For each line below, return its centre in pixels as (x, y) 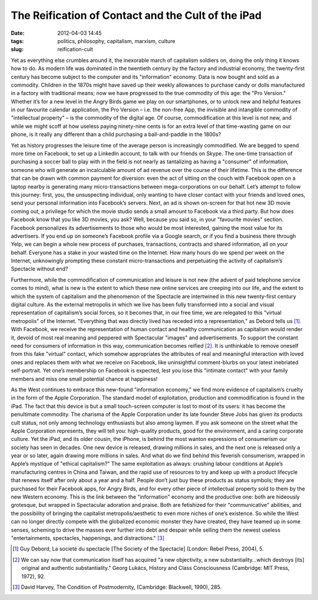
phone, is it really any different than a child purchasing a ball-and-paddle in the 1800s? (116, 134)
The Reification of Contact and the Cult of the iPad (136, 15)
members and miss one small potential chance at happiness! (84, 379)
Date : (18, 33)
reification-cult (75, 50)
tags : (17, 41)
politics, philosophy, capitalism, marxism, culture (116, 41)
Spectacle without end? (39, 269)
